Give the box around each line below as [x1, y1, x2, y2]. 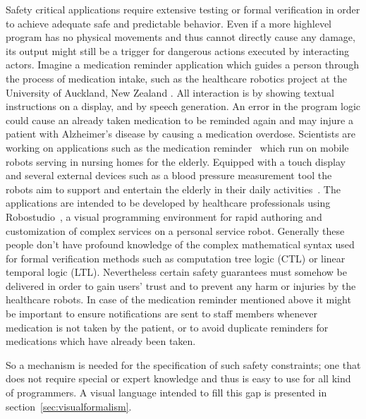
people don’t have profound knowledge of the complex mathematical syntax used [6, 237, 355, 252]
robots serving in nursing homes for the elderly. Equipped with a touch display [6, 154, 346, 169]
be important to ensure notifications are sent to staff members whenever [6, 306, 317, 321]
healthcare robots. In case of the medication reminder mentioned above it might [6, 292, 351, 307]
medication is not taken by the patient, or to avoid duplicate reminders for [6, 320, 329, 334]
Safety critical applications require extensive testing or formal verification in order [6, 2, 360, 16]
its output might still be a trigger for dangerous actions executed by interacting [6, 43, 350, 58]
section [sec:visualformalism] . [6, 399, 132, 413]
